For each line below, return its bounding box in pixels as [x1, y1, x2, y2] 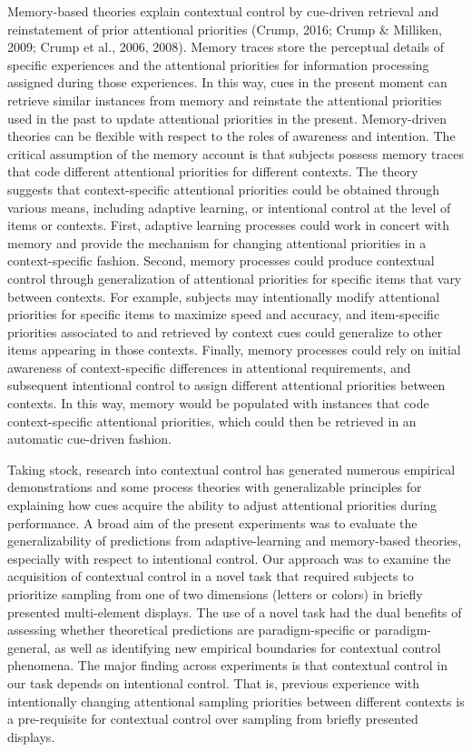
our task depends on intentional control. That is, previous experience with [7, 673, 419, 692]
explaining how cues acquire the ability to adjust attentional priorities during [7, 496, 437, 515]
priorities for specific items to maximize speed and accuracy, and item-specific [7, 305, 440, 324]
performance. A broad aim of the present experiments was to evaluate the [7, 513, 418, 532]
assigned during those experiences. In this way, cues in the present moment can [7, 73, 447, 92]
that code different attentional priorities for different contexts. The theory [7, 162, 418, 181]
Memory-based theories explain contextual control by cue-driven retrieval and [7, 2, 439, 20]
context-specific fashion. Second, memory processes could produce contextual [7, 251, 435, 270]
